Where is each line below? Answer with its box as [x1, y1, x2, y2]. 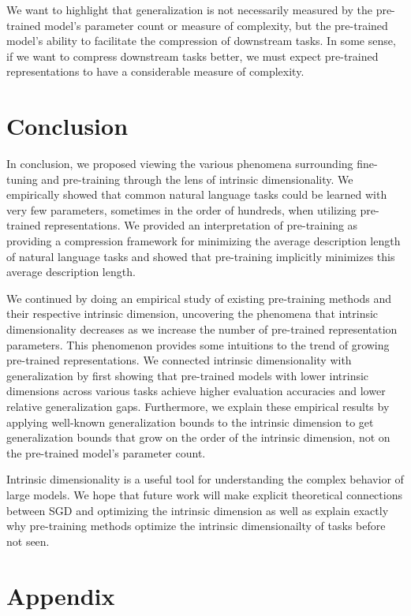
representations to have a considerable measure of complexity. [6, 63, 305, 80]
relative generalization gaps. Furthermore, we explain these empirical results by [6, 398, 390, 414]
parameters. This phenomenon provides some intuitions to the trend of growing [6, 336, 390, 353]
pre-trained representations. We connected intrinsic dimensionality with [6, 352, 352, 368]
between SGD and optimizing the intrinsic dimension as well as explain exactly [6, 502, 389, 518]
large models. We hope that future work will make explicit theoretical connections [6, 486, 402, 502]
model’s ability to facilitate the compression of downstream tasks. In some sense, [6, 32, 396, 49]
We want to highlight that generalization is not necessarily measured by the [6, 2, 372, 17]
